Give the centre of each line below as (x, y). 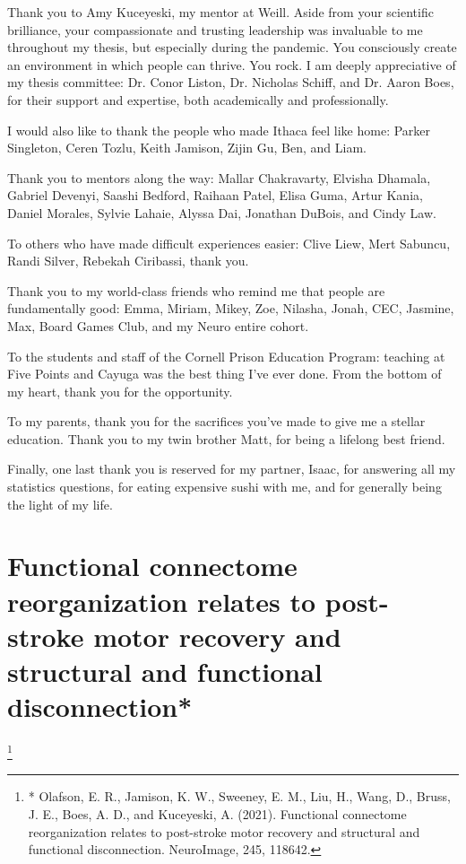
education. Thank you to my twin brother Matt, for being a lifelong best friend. (226, 438)
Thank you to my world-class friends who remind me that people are (196, 290)
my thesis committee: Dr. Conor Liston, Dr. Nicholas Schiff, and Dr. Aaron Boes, (231, 82)
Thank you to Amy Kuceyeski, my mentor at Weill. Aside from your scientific (220, 12)
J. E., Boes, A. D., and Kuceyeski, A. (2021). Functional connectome (217, 813)
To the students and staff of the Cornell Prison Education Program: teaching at (226, 356)
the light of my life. (60, 504)
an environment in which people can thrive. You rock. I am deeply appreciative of (232, 64)
